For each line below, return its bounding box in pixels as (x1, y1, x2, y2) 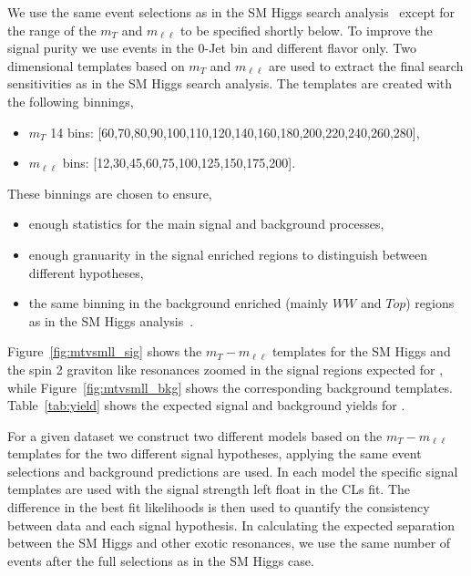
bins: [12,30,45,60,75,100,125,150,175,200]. (62, 153, 296, 172)
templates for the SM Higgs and (271, 342, 451, 361)
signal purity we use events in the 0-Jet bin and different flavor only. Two (7, 38, 416, 57)
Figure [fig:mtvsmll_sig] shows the (7, 342, 202, 361)
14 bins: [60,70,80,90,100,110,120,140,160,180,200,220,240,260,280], (50, 122, 420, 141)
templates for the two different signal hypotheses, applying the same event (7, 444, 422, 463)
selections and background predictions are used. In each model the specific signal (7, 461, 458, 480)
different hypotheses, (28, 262, 144, 282)
